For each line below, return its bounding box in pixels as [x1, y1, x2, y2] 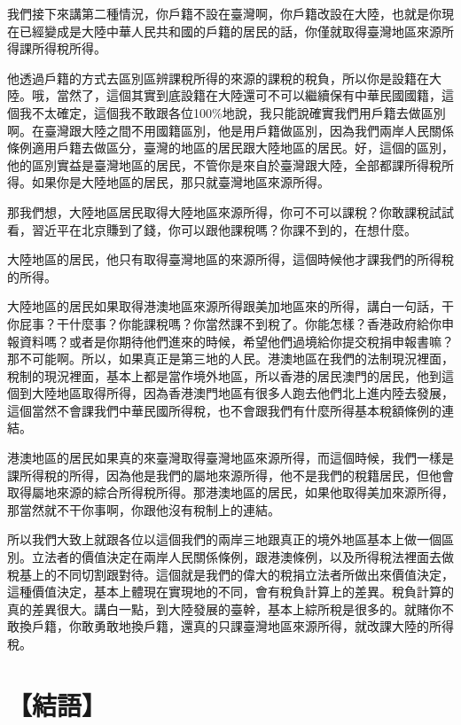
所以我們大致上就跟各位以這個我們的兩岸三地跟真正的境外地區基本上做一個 [7, 530, 441, 549]
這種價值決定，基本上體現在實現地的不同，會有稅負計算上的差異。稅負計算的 [7, 582, 454, 601]
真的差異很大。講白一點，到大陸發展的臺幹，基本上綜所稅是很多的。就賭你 [7, 599, 441, 618]
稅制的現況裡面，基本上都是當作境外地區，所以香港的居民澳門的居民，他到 [7, 366, 441, 385]
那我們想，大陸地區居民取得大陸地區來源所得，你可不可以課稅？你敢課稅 [7, 202, 429, 221]
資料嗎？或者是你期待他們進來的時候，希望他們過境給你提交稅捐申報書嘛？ [19, 331, 454, 350]
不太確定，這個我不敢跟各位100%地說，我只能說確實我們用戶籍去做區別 [31, 103, 446, 121]
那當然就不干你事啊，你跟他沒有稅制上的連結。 [7, 500, 280, 518]
